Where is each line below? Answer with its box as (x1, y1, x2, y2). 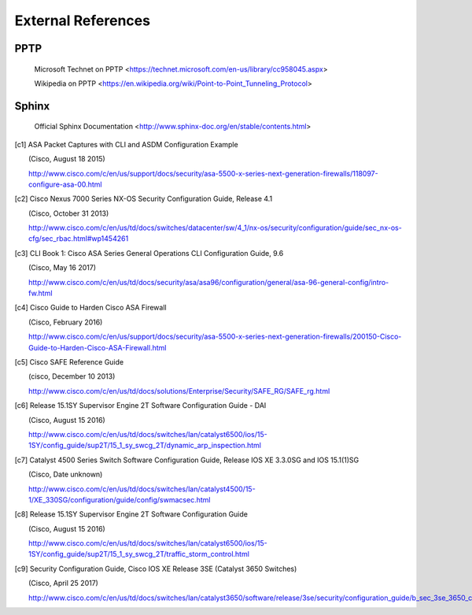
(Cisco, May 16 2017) (28, 263, 96, 272)
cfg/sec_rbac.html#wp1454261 (28, 234, 129, 243)
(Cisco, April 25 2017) (28, 579, 98, 588)
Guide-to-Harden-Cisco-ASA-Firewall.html (28, 343, 167, 352)
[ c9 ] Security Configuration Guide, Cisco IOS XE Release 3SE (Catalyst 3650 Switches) (14, 564, 297, 573)
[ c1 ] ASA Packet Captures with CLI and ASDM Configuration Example (14, 139, 239, 149)
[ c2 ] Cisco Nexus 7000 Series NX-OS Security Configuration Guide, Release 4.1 (14, 194, 273, 204)
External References (14, 12, 151, 29)
